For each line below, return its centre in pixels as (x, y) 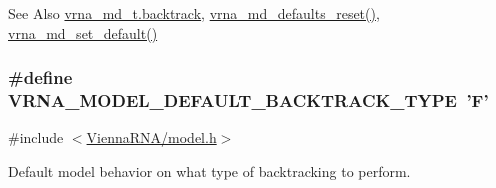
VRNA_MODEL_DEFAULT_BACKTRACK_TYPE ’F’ (248, 100)
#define (40, 77)
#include (36, 137)
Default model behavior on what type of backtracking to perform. (209, 170)
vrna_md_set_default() (83, 32)
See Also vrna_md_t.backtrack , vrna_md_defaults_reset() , (194, 13)
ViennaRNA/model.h (151, 137)
